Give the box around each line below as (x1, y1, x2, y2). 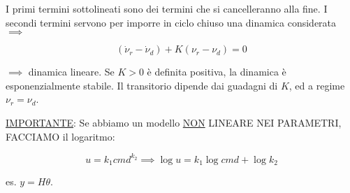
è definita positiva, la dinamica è (147, 64, 286, 79)
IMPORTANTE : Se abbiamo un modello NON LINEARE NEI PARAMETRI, (6, 115, 342, 129)
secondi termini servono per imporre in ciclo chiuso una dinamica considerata (6, 15, 337, 29)
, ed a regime (289, 78, 345, 92)
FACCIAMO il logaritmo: (6, 129, 115, 143)
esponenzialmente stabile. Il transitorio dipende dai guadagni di (6, 78, 278, 92)
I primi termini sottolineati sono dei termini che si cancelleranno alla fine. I (6, 1, 328, 15)
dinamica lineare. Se (28, 64, 115, 79)
